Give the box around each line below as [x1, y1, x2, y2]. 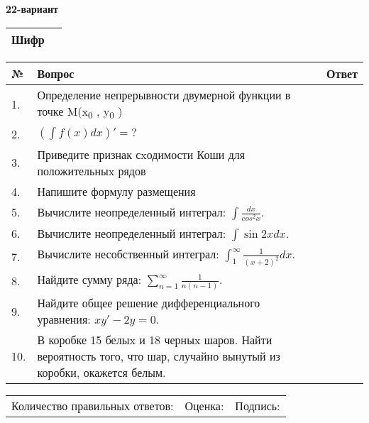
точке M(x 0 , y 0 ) [37, 102, 123, 121]
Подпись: [235, 397, 280, 414]
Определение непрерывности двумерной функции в [37, 86, 291, 103]
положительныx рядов [37, 162, 146, 179]
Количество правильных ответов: [11, 397, 174, 414]
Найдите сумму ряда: [37, 271, 142, 288]
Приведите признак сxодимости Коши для [37, 145, 246, 163]
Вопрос [37, 65, 75, 82]
